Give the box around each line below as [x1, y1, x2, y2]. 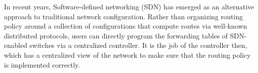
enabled [4, 40, 27, 50]
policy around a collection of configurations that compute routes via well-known [4, 21, 248, 31]
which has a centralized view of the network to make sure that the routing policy [4, 49, 251, 60]
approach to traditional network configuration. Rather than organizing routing [4, 11, 243, 21]
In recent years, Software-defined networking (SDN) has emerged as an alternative [4, 1, 255, 11]
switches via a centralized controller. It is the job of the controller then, [29, 40, 247, 50]
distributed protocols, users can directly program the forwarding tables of [4, 30, 228, 40]
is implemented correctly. [4, 59, 80, 70]
